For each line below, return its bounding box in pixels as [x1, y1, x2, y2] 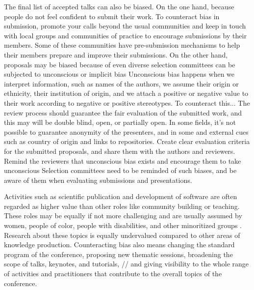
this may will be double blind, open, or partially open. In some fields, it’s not [4, 117, 236, 127]
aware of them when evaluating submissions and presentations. [4, 174, 192, 185]
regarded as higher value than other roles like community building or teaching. [4, 201, 240, 211]
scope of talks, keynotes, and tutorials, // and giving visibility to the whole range [4, 259, 249, 269]
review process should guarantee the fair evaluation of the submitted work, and [4, 107, 242, 117]
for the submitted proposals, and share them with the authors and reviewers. [4, 145, 235, 156]
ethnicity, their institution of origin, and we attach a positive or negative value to [4, 88, 249, 98]
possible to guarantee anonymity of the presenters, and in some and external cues [4, 126, 249, 137]
